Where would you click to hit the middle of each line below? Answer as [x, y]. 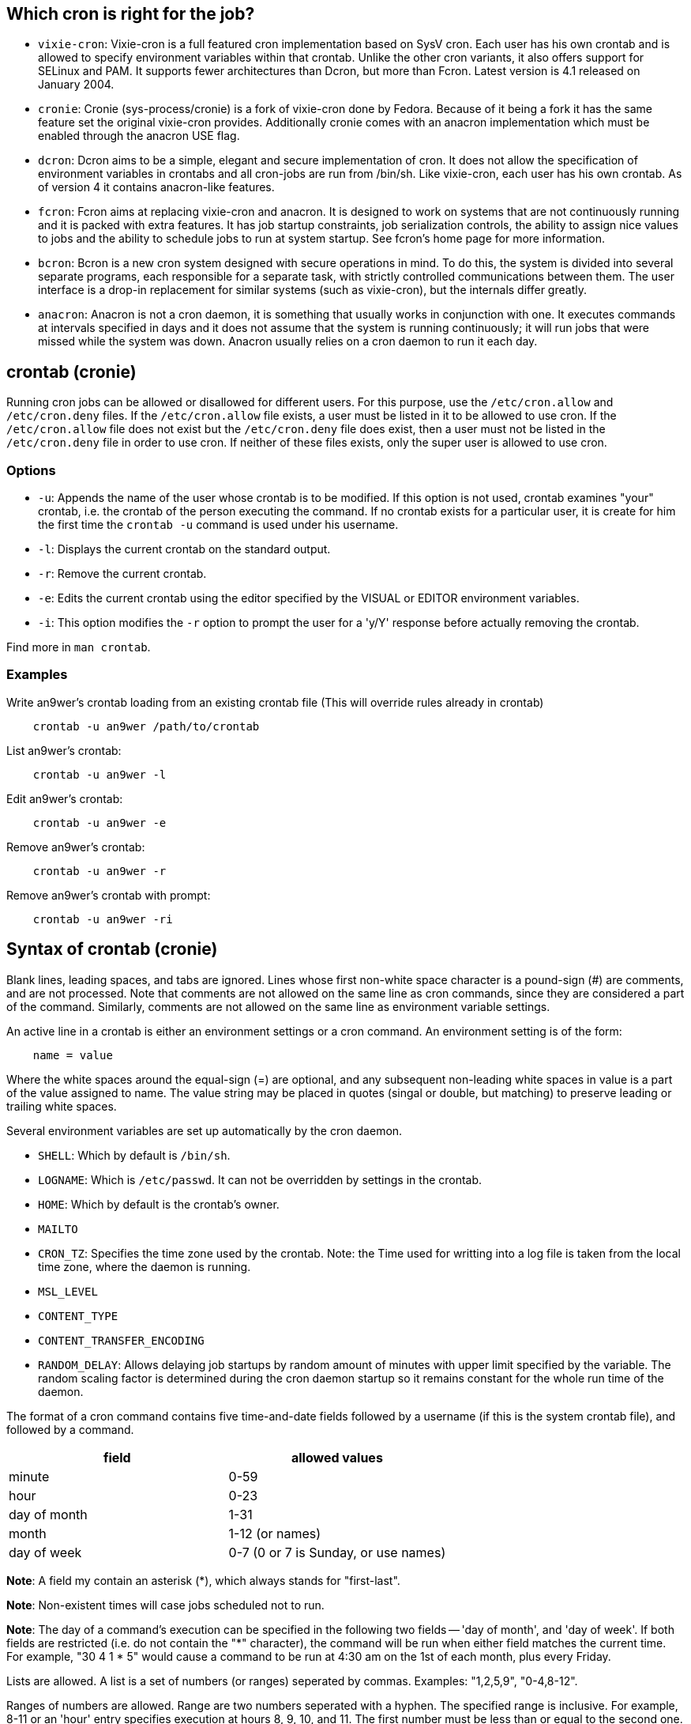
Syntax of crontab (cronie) [112, 949]
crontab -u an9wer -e [100, 822]
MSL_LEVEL [68, 1291]
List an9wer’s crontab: [64, 750]
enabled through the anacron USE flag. [139, 136]
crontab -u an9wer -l [100, 774]
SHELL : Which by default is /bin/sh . [134, 1155]
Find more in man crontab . [79, 647]
